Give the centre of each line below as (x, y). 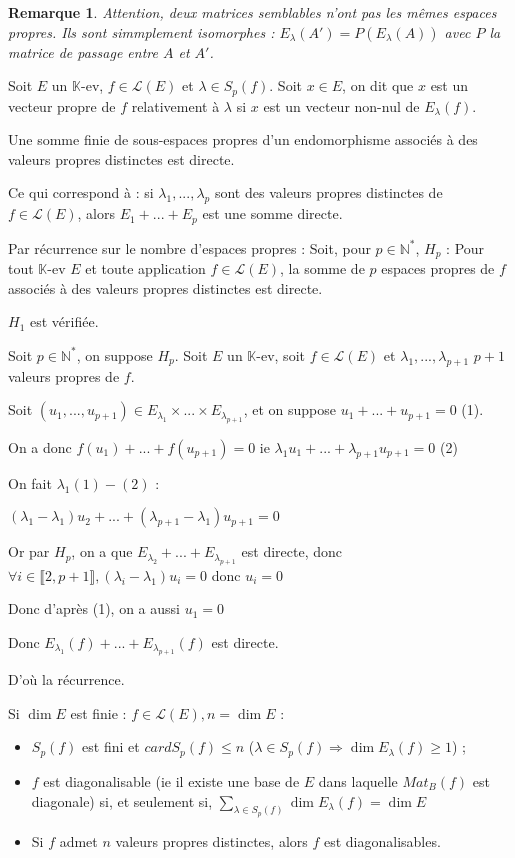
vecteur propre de (62, 105)
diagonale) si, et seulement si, (122, 800)
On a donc (40, 446)
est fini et (111, 746)
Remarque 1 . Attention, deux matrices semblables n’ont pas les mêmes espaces (252, 12)
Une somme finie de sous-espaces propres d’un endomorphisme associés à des (243, 139)
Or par (29, 551)
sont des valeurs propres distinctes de (328, 192)
